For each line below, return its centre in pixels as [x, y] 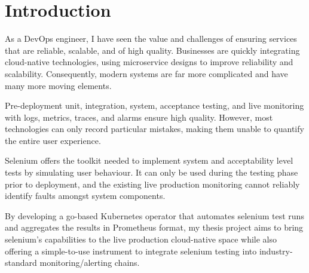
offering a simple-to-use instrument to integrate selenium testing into [131, 251]
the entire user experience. [53, 140]
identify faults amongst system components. [85, 196]
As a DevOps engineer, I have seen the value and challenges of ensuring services [151, 39]
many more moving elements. [58, 85]
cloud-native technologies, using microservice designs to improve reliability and [149, 62]
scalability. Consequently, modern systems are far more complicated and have [146, 73]
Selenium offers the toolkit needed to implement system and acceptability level [149, 160]
